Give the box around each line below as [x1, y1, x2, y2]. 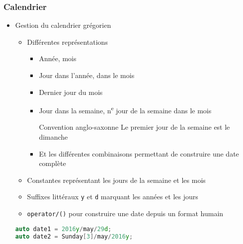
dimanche [39, 132, 68, 142]
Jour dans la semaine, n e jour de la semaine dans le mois [39, 104, 212, 115]
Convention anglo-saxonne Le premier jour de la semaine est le [39, 122, 230, 132]
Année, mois [39, 53, 77, 64]
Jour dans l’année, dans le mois [39, 70, 135, 80]
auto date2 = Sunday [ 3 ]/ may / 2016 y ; [15, 233, 133, 240]
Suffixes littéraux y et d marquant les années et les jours [27, 191, 198, 202]
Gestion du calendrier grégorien [15, 20, 111, 30]
